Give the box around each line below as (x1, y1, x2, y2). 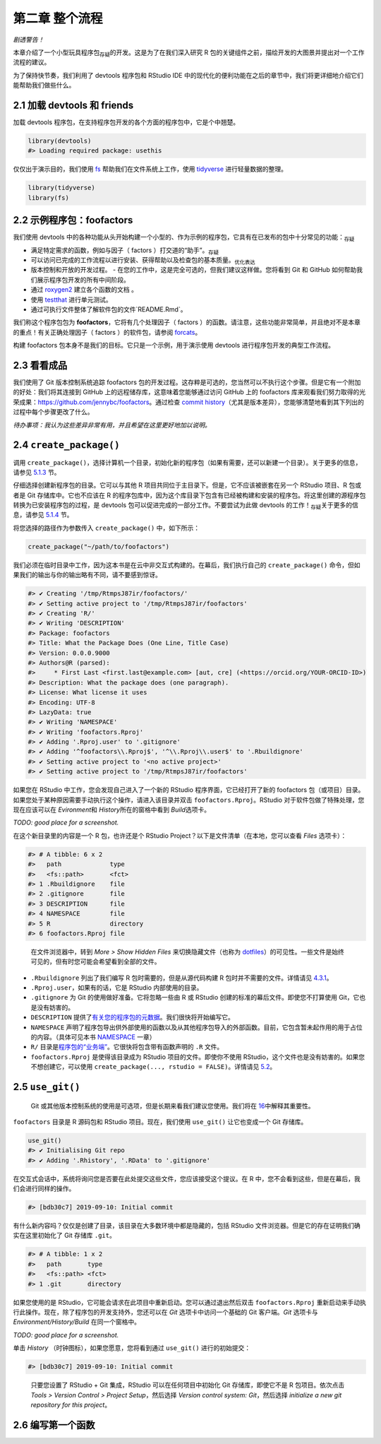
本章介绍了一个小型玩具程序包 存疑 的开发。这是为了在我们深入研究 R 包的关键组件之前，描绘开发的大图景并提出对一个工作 (13, 48, 365, 58)
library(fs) (28, 194, 70, 201)
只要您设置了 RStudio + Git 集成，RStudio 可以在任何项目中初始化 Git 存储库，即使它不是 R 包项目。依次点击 (30, 1381, 345, 1390)
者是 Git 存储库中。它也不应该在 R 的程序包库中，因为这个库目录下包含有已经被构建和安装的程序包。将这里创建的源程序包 (13, 491, 366, 499)
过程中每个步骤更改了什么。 (13, 408, 94, 416)
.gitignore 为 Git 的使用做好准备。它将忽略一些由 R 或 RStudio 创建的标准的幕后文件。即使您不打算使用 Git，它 (30, 993, 360, 1002)
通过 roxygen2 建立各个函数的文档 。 (30, 285, 138, 294)
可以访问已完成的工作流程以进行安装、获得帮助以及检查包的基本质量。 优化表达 (30, 256, 255, 266)
